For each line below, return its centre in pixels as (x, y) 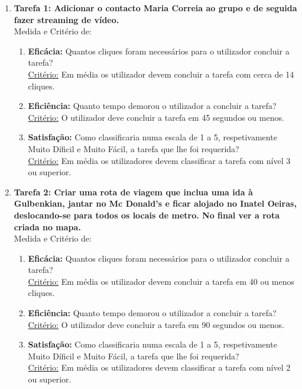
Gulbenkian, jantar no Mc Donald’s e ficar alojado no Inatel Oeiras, (155, 203)
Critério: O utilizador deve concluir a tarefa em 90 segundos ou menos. (156, 324)
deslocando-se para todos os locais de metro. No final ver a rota (147, 215)
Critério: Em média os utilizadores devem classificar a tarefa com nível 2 (159, 367)
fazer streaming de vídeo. (66, 19)
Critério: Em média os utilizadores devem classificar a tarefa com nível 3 (159, 160)
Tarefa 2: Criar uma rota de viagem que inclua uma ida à (133, 192)
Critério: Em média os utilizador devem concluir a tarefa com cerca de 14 (161, 74)
